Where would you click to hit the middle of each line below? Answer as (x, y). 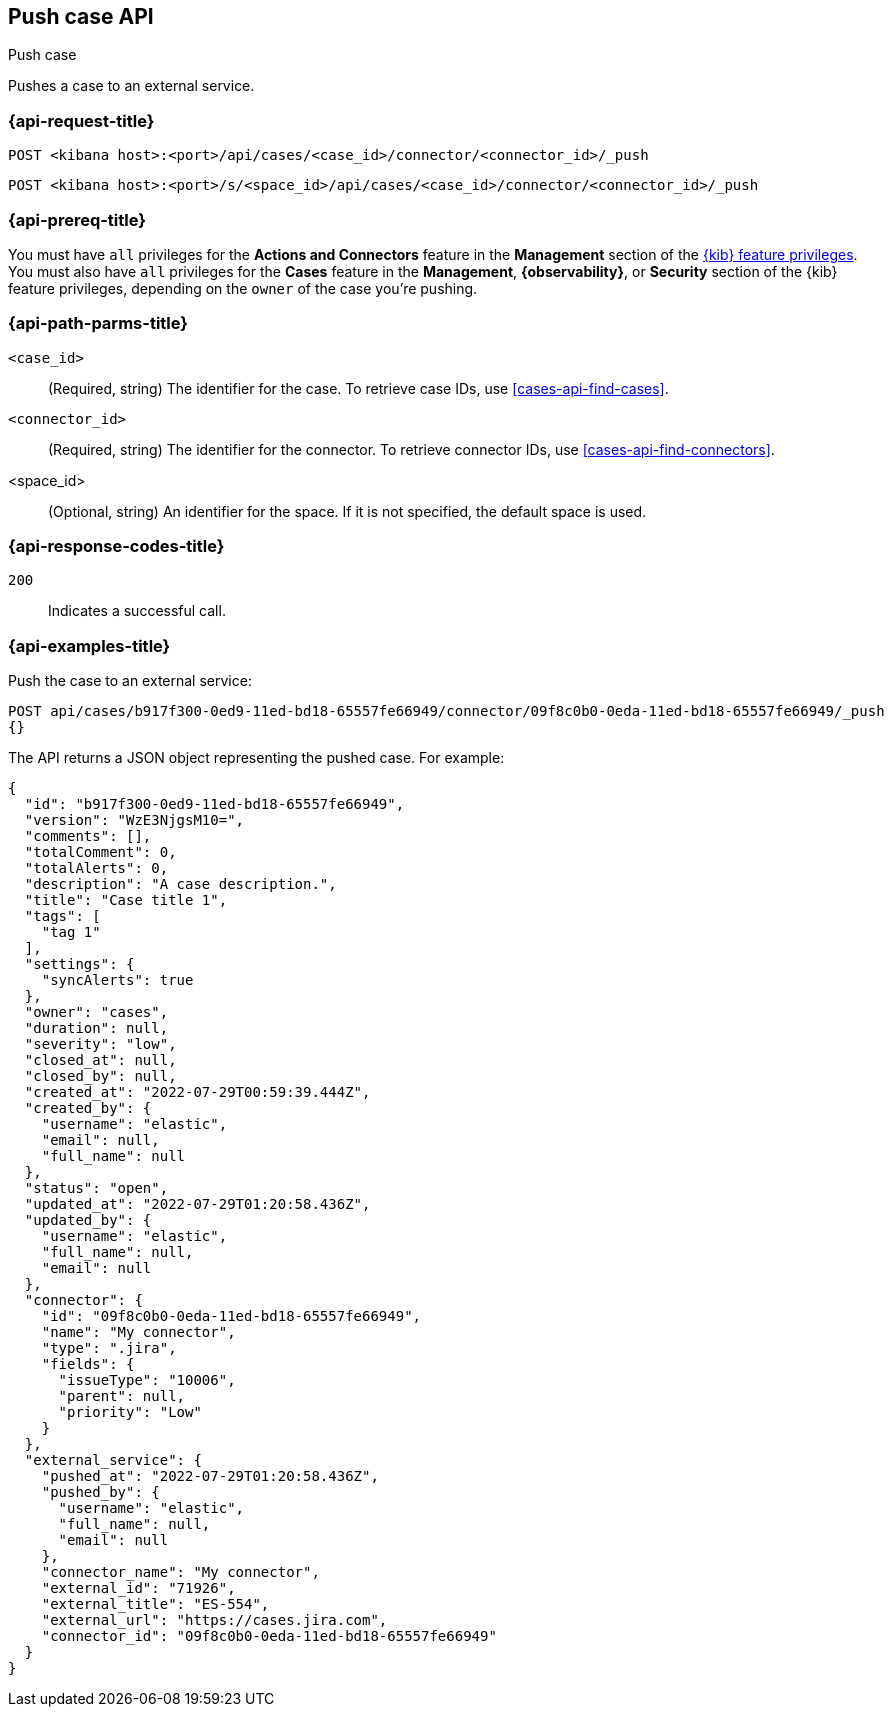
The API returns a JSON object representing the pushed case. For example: (256, 758)
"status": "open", (96, 1188)
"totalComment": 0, (100, 852)
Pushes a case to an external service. (131, 86)
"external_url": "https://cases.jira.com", (214, 1620)
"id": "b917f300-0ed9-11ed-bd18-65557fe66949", (214, 804)
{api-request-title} (81, 120)
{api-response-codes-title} (116, 546)
